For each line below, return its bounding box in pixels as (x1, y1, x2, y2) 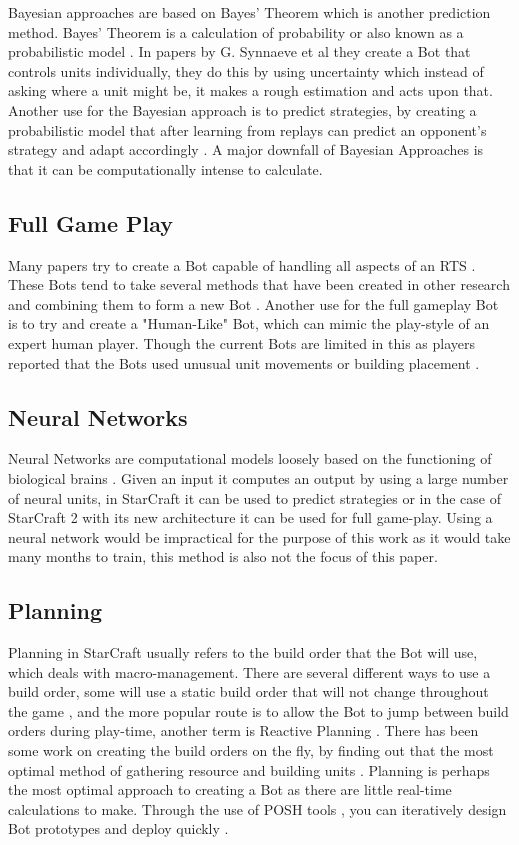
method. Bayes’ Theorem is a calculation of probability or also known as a (8, 21, 464, 42)
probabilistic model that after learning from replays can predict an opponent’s (8, 119, 487, 140)
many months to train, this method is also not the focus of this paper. (8, 546, 438, 567)
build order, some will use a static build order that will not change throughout (8, 681, 489, 702)
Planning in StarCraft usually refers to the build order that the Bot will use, (8, 642, 478, 663)
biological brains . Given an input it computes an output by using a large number (8, 467, 509, 488)
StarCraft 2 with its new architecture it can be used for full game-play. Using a (8, 507, 493, 528)
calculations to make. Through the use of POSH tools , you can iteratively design (8, 798, 507, 819)
